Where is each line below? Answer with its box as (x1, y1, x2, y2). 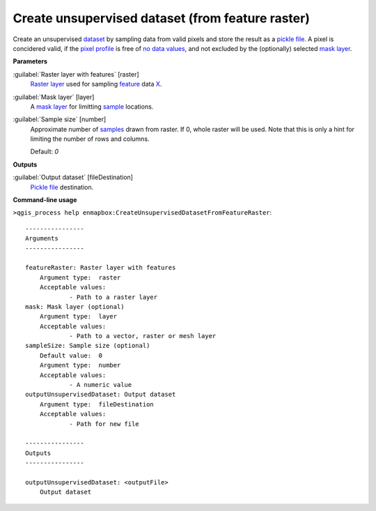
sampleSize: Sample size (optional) (25, 342, 150, 350)
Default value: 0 (39, 351, 103, 359)
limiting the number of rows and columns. (30, 135, 150, 143)
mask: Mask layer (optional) (25, 303, 125, 310)
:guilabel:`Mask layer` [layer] (13, 93, 95, 101)
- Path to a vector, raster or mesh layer (69, 332, 217, 340)
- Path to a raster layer (69, 293, 158, 301)
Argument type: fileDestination (39, 400, 155, 408)
